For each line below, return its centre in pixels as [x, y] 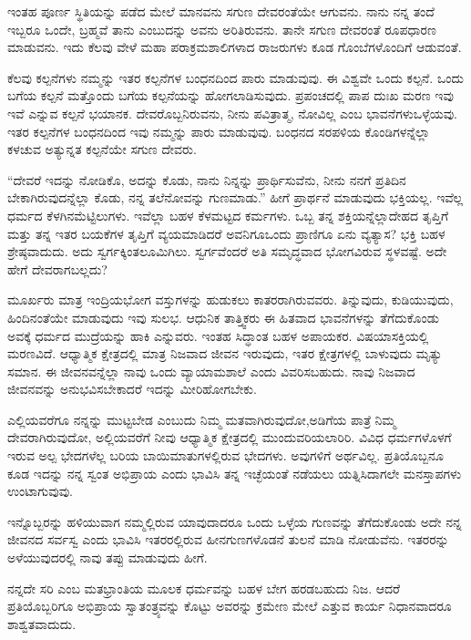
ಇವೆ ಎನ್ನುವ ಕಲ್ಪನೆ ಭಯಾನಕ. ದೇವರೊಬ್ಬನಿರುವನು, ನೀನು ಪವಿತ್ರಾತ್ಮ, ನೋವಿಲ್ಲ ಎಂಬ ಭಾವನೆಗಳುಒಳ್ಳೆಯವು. [232, 113]
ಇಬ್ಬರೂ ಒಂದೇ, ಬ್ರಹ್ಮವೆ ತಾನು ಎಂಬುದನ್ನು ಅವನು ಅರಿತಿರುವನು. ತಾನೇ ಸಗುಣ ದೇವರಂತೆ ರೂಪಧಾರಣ [222, 29]
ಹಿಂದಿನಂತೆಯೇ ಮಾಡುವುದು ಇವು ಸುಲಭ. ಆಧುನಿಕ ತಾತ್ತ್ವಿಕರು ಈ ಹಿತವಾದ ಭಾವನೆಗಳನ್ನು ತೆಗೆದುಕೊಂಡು [224, 317]
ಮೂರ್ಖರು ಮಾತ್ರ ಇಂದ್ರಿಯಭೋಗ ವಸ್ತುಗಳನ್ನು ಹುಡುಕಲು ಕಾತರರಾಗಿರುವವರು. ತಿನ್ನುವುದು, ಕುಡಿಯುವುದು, [230, 299]
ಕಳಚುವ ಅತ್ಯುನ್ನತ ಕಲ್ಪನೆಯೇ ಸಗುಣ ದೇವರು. [102, 149]
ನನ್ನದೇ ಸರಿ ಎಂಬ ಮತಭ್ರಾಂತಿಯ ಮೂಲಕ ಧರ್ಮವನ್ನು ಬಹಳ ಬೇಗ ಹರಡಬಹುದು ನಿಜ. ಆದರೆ [204, 588]
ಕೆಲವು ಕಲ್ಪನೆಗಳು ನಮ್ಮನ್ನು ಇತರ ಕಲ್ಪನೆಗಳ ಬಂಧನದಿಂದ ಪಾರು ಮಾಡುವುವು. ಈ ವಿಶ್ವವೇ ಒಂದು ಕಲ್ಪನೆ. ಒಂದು [236, 77]
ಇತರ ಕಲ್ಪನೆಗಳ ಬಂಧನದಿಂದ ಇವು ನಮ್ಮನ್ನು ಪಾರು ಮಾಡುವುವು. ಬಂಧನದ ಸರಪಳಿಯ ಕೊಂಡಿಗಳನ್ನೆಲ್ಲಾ [219, 131]
